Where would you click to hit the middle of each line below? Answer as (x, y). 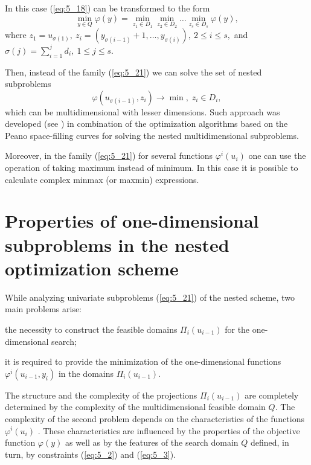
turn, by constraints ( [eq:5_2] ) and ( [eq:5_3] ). (91, 454)
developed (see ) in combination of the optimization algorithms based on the (146, 123)
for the (237, 329)
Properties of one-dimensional (132, 221)
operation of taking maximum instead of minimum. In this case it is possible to (152, 168)
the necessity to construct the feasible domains (91, 329)
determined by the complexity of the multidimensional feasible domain (135, 407)
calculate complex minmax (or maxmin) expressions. (102, 179)
